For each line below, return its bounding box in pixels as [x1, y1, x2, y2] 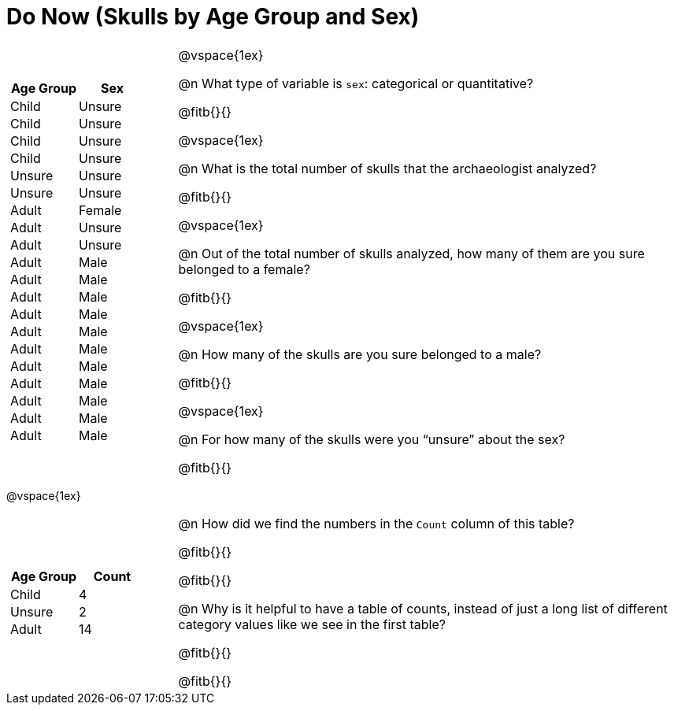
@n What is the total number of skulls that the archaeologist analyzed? [178, 160, 597, 176]
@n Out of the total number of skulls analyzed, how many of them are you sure [178, 245, 645, 261]
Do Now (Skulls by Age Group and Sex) [6, 3, 420, 30]
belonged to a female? [178, 261, 310, 277]
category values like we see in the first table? [178, 616, 446, 632]
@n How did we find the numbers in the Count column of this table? [178, 515, 575, 531]
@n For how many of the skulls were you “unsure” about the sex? [178, 431, 565, 447]
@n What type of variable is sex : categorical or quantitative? [178, 75, 534, 91]
